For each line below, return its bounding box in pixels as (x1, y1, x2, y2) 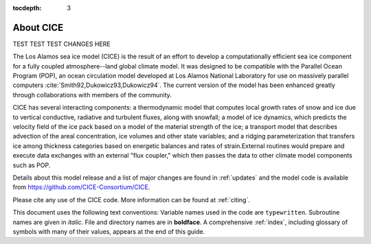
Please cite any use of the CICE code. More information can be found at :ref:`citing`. (12, 195, 250, 204)
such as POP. (12, 161, 51, 169)
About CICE (12, 21, 64, 34)
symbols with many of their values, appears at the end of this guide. (12, 227, 205, 236)
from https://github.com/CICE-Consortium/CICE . (12, 183, 150, 191)
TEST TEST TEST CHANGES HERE (12, 40, 111, 48)
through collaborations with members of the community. (12, 90, 172, 99)
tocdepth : (12, 4, 42, 12)
